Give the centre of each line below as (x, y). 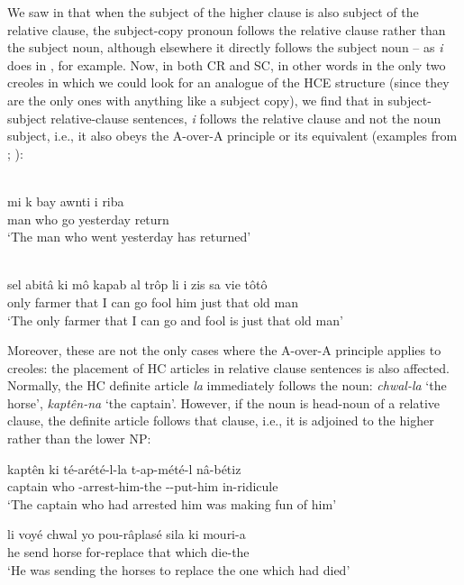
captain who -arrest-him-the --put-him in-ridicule (143, 486)
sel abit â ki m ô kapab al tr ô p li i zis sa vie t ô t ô (137, 284)
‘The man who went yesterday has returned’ (129, 237)
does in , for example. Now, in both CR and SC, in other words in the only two (227, 64)
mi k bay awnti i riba (66, 201)
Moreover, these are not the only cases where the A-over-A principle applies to (224, 350)
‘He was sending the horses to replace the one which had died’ (179, 569)
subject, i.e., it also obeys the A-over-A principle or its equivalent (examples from (232, 136)
